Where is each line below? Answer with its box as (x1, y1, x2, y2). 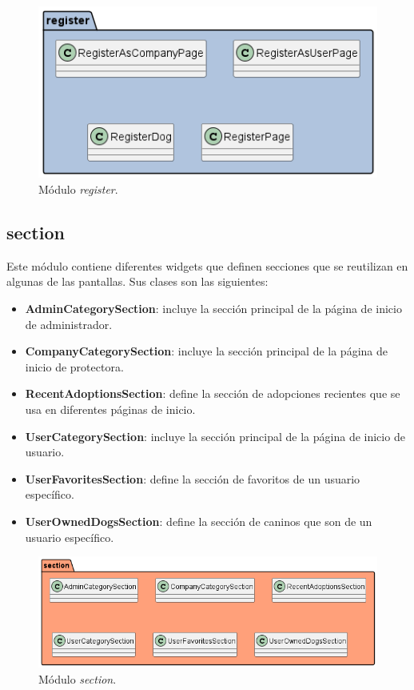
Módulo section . (38, 670, 117, 687)
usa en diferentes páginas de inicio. (25, 400, 196, 417)
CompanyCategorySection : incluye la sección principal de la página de (25, 343, 388, 359)
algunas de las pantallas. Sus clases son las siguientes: (6, 273, 269, 290)
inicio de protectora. (25, 358, 124, 375)
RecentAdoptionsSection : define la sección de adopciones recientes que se (25, 385, 400, 402)
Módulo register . (38, 181, 118, 198)
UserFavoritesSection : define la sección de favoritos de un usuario (25, 470, 360, 487)
